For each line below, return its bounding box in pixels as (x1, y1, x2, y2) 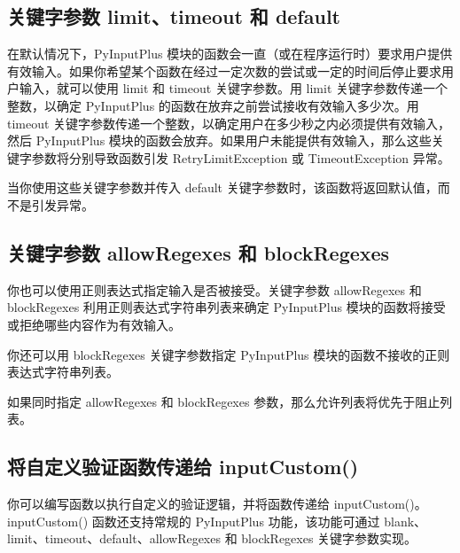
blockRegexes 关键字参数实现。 (241, 529, 417, 548)
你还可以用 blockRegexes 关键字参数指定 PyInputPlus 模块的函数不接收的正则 (7, 345, 450, 363)
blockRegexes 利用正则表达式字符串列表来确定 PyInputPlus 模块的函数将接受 (7, 298, 446, 316)
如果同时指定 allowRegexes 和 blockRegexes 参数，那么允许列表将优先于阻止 (7, 392, 441, 410)
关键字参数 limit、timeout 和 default (7, 3, 340, 30)
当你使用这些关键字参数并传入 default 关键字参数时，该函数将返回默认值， (7, 178, 438, 197)
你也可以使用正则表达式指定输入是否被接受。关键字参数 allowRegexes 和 (7, 280, 422, 299)
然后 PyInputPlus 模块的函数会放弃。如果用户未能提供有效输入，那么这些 (7, 131, 432, 150)
